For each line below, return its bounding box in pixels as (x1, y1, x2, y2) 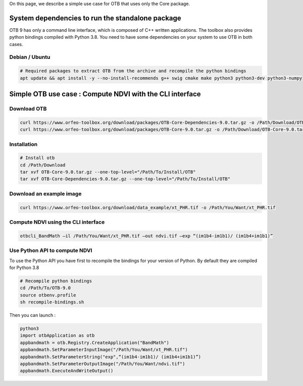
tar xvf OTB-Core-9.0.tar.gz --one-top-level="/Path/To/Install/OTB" (20, 169, 196, 175)
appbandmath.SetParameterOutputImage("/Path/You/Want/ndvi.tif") (20, 361, 185, 366)
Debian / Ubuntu (9, 53, 50, 60)
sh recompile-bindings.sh (20, 299, 84, 305)
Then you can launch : (9, 312, 56, 318)
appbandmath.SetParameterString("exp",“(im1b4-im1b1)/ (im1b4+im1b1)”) (20, 354, 201, 360)
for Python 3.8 (9, 265, 39, 271)
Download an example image (9, 190, 82, 197)
